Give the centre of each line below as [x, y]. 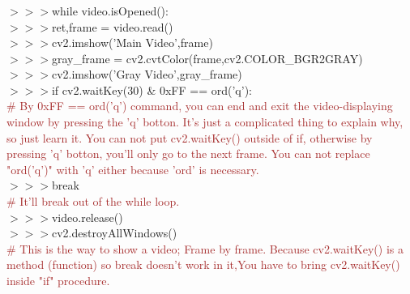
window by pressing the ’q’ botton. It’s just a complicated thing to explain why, [205, 122]
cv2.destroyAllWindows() [114, 233]
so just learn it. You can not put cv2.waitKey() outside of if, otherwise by [190, 137]
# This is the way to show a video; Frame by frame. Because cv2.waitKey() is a [205, 248]
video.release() [87, 217]
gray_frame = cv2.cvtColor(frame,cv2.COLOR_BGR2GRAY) [207, 58]
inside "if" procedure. [58, 281]
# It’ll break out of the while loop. [93, 201]
